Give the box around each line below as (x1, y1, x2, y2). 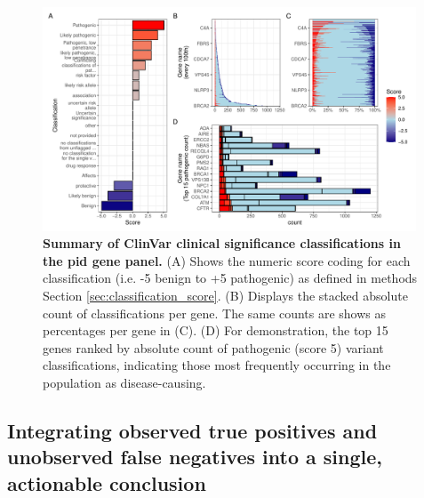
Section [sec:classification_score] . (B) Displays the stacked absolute (43, 286, 408, 305)
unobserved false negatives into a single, (7, 443, 382, 470)
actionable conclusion (7, 469, 206, 496)
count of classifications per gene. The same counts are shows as (43, 303, 387, 322)
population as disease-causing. (43, 373, 206, 392)
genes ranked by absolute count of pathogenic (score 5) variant (43, 338, 384, 357)
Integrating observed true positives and (7, 417, 378, 444)
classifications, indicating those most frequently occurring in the (43, 356, 391, 374)
